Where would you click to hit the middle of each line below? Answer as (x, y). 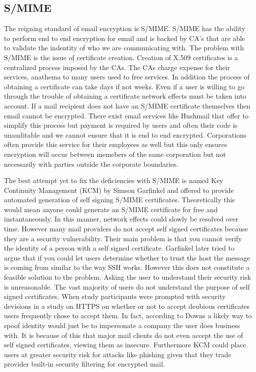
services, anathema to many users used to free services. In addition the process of (127, 77)
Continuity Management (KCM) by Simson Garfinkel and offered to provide (119, 190)
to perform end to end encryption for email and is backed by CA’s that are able (125, 38)
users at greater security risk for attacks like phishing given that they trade (118, 354)
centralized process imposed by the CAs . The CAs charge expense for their (117, 67)
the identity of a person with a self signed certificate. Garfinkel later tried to (119, 248)
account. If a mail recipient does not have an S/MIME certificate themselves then (127, 105)
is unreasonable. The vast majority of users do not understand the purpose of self (127, 286)
